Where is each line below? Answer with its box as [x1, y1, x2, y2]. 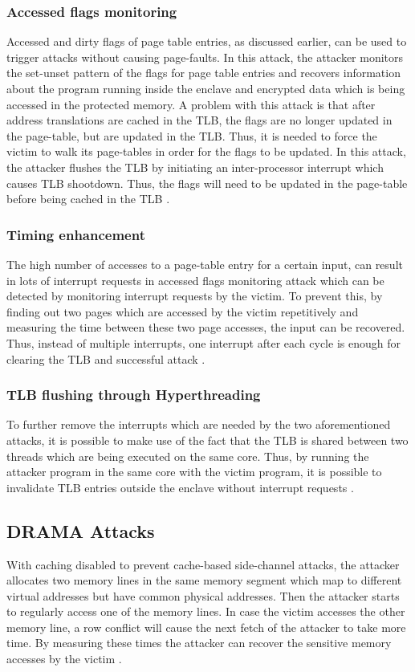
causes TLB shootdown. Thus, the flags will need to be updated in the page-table [6, 174, 408, 191]
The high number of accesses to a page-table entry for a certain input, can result [6, 255, 403, 272]
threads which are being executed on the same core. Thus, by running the [6, 447, 369, 464]
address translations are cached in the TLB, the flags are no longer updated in [6, 112, 393, 128]
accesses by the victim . [6, 650, 122, 667]
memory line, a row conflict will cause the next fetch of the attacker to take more [6, 618, 406, 635]
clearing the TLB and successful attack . [6, 350, 205, 367]
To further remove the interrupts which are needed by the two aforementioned [6, 416, 391, 433]
